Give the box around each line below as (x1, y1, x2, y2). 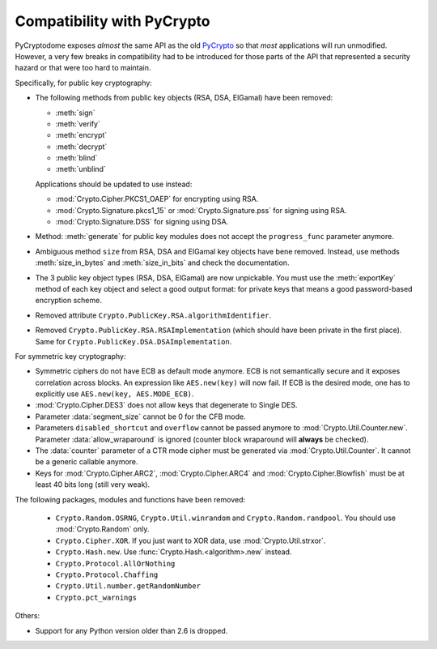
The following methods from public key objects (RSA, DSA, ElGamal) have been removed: (35, 93, 333, 103)
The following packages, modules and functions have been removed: (15, 494, 246, 504)
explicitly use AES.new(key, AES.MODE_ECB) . (35, 389, 194, 399)
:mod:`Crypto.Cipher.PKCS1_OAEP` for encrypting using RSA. (55, 194, 259, 204)
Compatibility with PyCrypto (15, 12, 210, 30)
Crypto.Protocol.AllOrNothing (55, 559, 176, 568)
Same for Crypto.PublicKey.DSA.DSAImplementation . (35, 336, 232, 346)
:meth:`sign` (55, 108, 96, 117)
